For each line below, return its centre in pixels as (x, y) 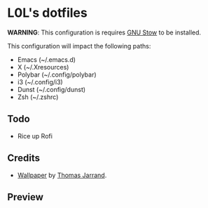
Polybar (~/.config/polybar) (57, 74)
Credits (24, 158)
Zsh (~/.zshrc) (38, 97)
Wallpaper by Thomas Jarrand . (62, 175)
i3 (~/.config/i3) (40, 82)
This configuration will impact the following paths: (79, 46)
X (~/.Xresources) (43, 67)
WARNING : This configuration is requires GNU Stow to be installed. (104, 32)
